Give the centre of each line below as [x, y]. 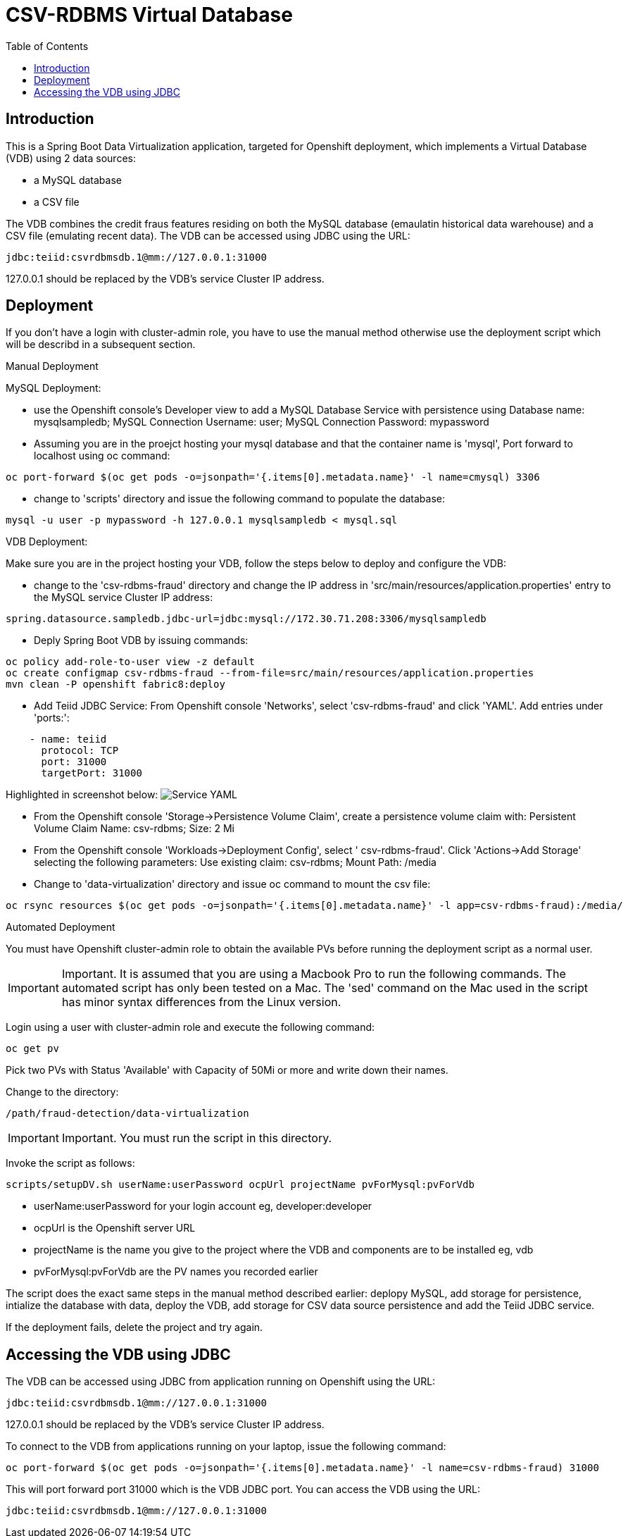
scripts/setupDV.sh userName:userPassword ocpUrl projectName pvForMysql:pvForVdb [240, 1185]
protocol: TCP [80, 751]
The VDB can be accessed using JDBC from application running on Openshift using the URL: [221, 1382]
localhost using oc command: [102, 456]
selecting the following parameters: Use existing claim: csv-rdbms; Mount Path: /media [235, 862]
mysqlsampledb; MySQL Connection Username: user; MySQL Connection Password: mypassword [262, 422]
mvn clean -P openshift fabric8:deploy [115, 685]
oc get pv [32, 1049]
